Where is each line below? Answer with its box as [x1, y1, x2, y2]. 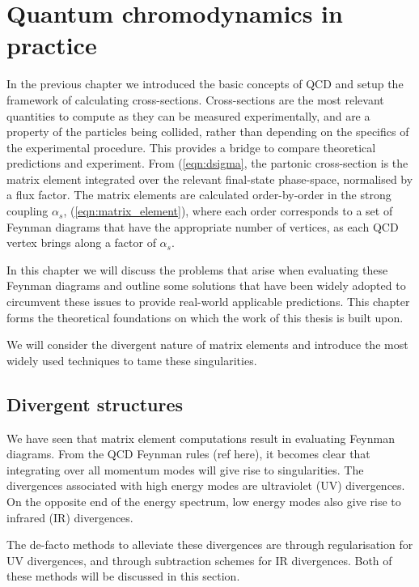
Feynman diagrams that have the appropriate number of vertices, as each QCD [6, 218, 399, 235]
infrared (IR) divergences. [6, 508, 133, 525]
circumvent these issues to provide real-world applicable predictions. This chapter [6, 293, 410, 310]
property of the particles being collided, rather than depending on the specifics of [6, 123, 409, 140]
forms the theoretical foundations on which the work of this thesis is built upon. [6, 308, 404, 325]
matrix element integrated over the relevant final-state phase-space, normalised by [6, 170, 413, 187]
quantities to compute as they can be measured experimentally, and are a [6, 107, 370, 124]
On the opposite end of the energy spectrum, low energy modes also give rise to [6, 492, 401, 509]
